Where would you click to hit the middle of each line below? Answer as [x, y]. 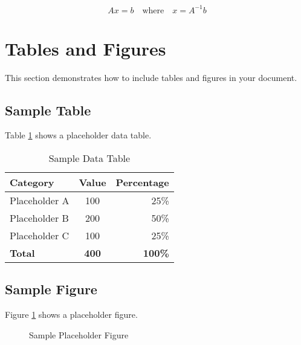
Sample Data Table [89, 158]
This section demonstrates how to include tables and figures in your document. [151, 77]
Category [32, 182]
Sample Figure [51, 289]
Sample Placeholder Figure [79, 334]
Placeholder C [40, 236]
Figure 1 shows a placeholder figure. [71, 314]
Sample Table [48, 110]
